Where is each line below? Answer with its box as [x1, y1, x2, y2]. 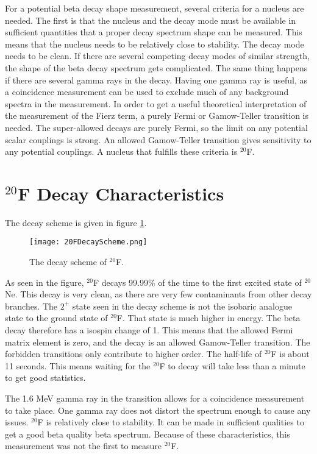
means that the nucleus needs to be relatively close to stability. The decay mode [5, 37, 304, 50]
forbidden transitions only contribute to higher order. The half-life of [5, 347, 262, 360]
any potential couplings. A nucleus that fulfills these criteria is [5, 145, 238, 158]
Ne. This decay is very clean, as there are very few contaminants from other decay [5, 288, 312, 300]
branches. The [5, 299, 58, 312]
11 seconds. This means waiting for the [5, 359, 151, 372]
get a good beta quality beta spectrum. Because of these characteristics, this [5, 427, 290, 440]
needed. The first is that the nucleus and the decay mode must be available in [5, 13, 296, 26]
